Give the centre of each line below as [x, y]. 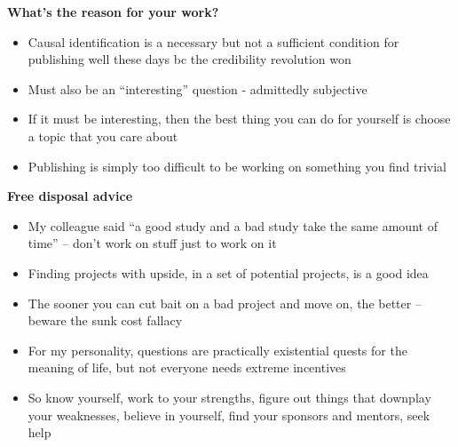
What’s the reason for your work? [113, 12]
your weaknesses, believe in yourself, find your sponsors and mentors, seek [229, 415]
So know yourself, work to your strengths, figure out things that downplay [229, 397]
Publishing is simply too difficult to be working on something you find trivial [237, 166]
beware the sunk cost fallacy [105, 320]
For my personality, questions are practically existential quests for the [217, 350]
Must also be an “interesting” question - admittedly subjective [197, 88]
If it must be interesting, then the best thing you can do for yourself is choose [239, 119]
